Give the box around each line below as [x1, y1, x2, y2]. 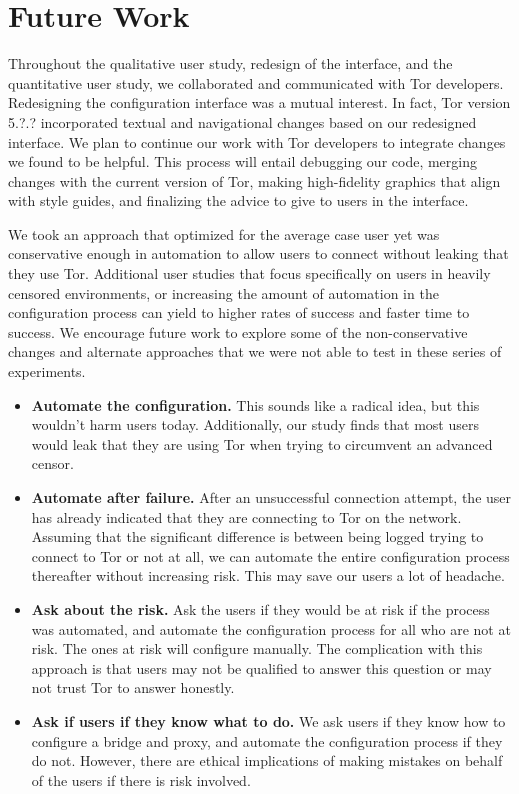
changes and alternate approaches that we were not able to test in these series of [8, 341, 502, 362]
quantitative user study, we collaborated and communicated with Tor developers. [8, 72, 504, 93]
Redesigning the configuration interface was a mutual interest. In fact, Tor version [8, 92, 511, 113]
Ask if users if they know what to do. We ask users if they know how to [31, 710, 506, 731]
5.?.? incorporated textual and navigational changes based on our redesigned [8, 111, 477, 132]
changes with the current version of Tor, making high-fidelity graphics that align [8, 170, 501, 191]
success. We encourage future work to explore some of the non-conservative [8, 321, 468, 342]
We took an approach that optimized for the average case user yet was [8, 223, 440, 244]
